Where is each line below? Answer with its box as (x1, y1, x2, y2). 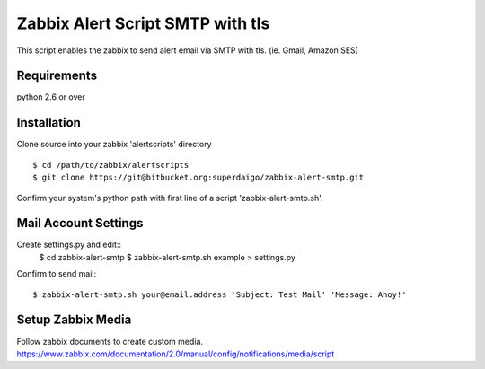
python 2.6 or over (16, 92, 85, 102)
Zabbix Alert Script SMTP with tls (16, 13, 270, 33)
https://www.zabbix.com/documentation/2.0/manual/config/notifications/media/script (16, 348, 335, 359)
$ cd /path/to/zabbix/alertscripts (32, 160, 190, 170)
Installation (16, 115, 81, 130)
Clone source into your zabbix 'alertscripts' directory (16, 139, 212, 150)
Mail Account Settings (16, 215, 144, 231)
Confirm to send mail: (16, 268, 97, 279)
